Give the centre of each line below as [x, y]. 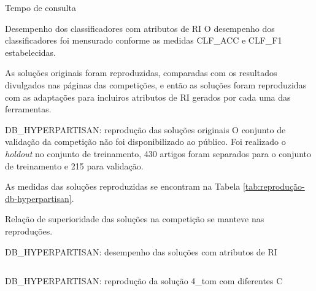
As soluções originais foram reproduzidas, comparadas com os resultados [141, 73]
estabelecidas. [30, 52]
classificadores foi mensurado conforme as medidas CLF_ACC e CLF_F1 [144, 40]
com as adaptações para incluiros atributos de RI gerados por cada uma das [148, 97]
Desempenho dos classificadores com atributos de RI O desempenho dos [140, 28]
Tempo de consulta [40, 7]
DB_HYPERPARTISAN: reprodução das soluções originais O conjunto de [145, 129]
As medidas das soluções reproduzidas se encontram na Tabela [123, 186]
